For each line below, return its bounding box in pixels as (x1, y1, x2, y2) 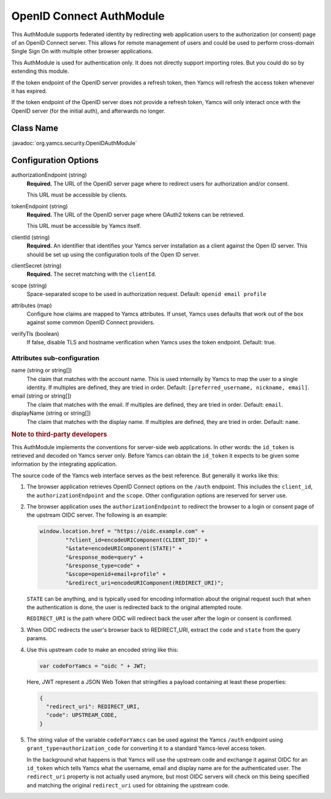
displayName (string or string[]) (11, 409, 91, 417)
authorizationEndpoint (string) (11, 172, 87, 179)
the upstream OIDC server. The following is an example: (26, 512, 168, 519)
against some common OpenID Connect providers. (26, 319, 155, 326)
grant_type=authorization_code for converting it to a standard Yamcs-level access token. (26, 744, 267, 752)
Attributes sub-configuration (11, 354, 100, 362)
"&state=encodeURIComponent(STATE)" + (65, 545, 182, 552)
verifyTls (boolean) (11, 330, 59, 337)
